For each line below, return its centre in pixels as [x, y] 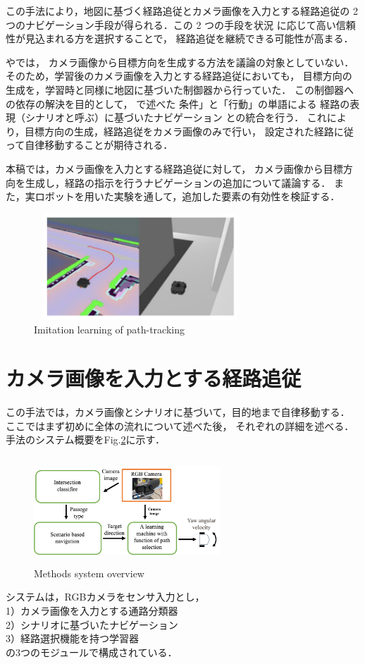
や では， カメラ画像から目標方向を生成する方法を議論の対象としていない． [180, 62]
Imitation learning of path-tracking [110, 330]
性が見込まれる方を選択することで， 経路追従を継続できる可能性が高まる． [180, 38]
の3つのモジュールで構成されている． [92, 652]
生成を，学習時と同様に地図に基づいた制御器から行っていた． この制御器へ [180, 89]
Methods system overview [89, 573]
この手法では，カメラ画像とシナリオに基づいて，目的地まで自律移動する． [178, 412]
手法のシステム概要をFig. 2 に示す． [85, 439]
